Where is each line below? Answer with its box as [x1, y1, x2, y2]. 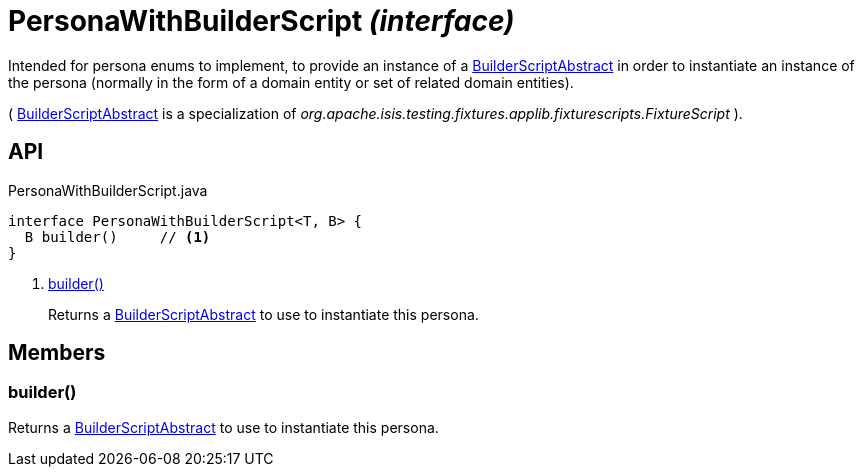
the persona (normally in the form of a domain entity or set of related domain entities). [8, 73, 574, 91]
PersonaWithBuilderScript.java [8, 181, 208, 199]
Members [8, 340, 106, 366]
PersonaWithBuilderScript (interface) [8, 4, 515, 38]
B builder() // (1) [24, 228, 211, 245]
